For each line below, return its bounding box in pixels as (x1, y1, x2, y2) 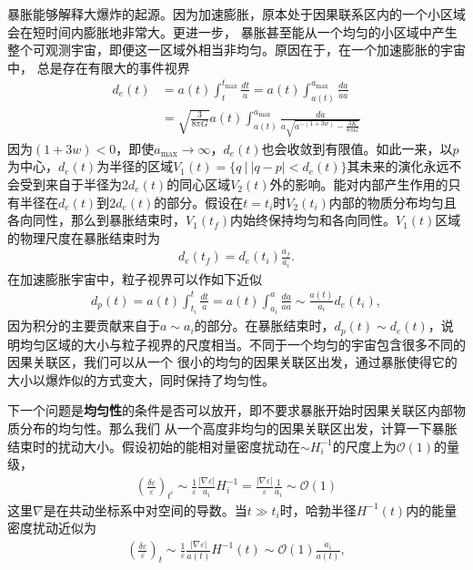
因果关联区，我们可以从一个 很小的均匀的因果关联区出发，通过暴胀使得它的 (7, 352, 458, 372)
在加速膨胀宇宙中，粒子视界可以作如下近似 (7, 269, 262, 288)
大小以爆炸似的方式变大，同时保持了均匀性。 (7, 370, 275, 389)
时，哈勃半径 (279, 500, 357, 519)
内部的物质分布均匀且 (328, 192, 457, 211)
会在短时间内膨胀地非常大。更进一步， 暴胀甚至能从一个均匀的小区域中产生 (7, 22, 458, 41)
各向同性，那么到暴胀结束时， (7, 210, 186, 229)
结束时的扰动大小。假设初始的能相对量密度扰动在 (7, 436, 300, 455)
